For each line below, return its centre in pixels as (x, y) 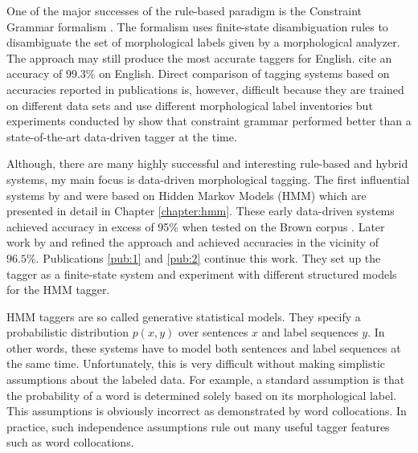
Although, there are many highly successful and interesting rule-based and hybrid (207, 163)
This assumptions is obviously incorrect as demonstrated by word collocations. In (207, 411)
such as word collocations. (70, 442)
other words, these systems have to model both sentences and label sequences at (204, 347)
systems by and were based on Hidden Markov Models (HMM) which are (186, 195)
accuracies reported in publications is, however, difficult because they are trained (205, 89)
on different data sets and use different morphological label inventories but (190, 105)
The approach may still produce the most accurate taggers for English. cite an (199, 57)
